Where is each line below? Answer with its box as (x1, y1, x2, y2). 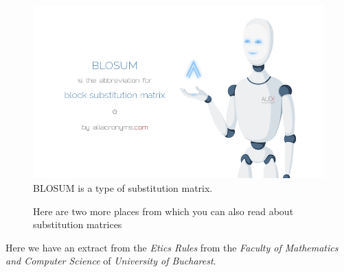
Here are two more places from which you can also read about (33, 203, 294, 218)
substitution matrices (33, 217, 122, 232)
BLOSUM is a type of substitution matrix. (33, 181, 213, 195)
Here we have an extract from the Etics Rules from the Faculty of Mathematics (5, 240, 339, 254)
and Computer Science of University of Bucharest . (5, 254, 216, 268)
